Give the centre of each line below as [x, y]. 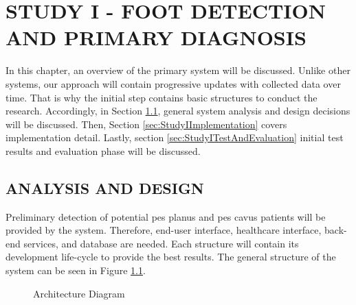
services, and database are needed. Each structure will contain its [161, 243]
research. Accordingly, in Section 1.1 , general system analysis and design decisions [178, 111]
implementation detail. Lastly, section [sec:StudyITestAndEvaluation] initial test [175, 137]
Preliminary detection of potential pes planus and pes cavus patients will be [166, 216]
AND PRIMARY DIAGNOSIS [156, 37]
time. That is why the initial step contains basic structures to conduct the [162, 97]
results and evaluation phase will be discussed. [103, 150]
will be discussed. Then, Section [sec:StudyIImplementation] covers [146, 124]
